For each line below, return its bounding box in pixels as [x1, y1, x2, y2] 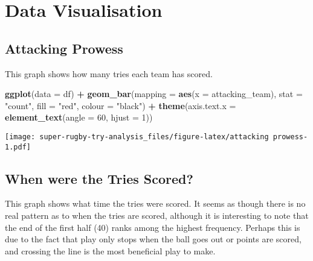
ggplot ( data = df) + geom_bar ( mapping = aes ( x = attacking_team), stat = [5, 87, 303, 100]
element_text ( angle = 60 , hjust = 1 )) [5, 111, 153, 124]
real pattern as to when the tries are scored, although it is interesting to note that [5, 209, 309, 222]
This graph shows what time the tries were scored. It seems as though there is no [5, 197, 306, 210]
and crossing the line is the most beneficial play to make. [5, 244, 216, 257]
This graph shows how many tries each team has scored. [5, 67, 213, 80]
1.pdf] [5, 142, 31, 151]
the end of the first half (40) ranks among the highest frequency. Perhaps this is [5, 221, 300, 233]
